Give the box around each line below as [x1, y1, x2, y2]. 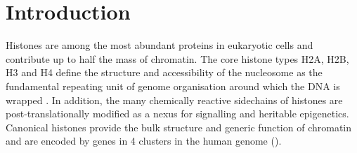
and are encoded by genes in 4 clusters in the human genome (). [6, 133, 282, 148]
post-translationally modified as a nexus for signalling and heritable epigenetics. [6, 106, 349, 121]
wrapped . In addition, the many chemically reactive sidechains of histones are [6, 92, 343, 107]
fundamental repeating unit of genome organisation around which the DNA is [6, 78, 340, 93]
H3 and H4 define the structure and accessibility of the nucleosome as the [6, 65, 323, 80]
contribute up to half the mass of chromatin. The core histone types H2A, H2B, [6, 51, 349, 66]
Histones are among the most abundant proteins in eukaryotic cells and [6, 38, 313, 52]
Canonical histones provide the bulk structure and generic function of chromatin [6, 119, 352, 134]
